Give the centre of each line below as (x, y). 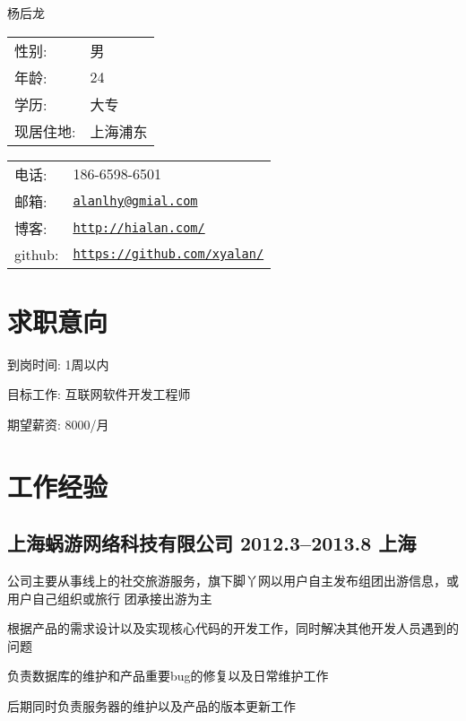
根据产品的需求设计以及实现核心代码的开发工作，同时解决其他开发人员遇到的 (233, 628)
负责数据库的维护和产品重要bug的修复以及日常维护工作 (168, 676)
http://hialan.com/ (139, 227)
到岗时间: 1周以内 (58, 364)
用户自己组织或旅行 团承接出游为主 (110, 598)
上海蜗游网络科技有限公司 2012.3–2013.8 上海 (212, 543)
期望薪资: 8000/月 (58, 424)
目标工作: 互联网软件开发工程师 (99, 394)
